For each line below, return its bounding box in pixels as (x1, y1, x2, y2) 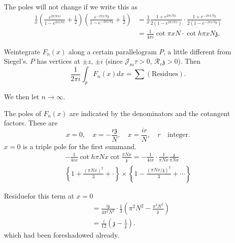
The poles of (4, 108, 41, 118)
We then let (4, 91, 39, 101)
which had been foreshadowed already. (4, 230, 119, 240)
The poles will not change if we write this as (4, 1, 137, 11)
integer (168, 131, 189, 139)
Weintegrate (4, 46, 40, 56)
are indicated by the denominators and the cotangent (69, 108, 230, 118)
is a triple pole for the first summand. (23, 141, 136, 151)
